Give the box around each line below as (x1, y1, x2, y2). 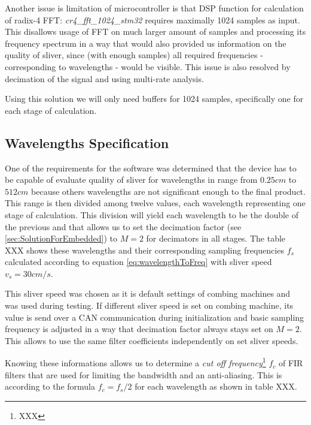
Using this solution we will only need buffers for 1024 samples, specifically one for (5, 92, 304, 105)
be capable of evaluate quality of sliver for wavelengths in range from (5, 173, 258, 186)
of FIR (278, 357, 303, 369)
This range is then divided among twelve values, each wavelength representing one (5, 197, 306, 209)
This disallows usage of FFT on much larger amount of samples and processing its (5, 25, 306, 38)
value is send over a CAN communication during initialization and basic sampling (5, 311, 304, 323)
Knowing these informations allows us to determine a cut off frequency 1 (5, 355, 266, 369)
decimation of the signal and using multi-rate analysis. (5, 72, 204, 85)
